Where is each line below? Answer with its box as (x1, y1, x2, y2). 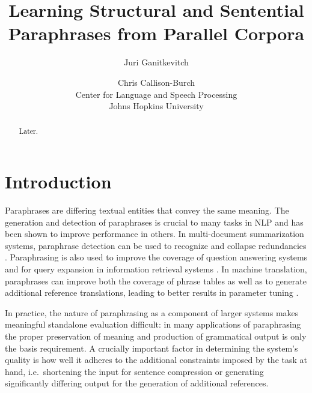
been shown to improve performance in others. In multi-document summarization (5, 227, 304, 240)
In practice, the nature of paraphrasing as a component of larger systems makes (5, 306, 299, 319)
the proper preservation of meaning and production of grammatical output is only (5, 330, 307, 343)
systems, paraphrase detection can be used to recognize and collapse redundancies (5, 239, 307, 251)
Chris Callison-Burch (118, 76, 195, 88)
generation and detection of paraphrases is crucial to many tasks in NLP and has (5, 215, 304, 228)
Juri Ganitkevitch (124, 56, 189, 68)
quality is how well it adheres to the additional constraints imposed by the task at (5, 353, 307, 366)
